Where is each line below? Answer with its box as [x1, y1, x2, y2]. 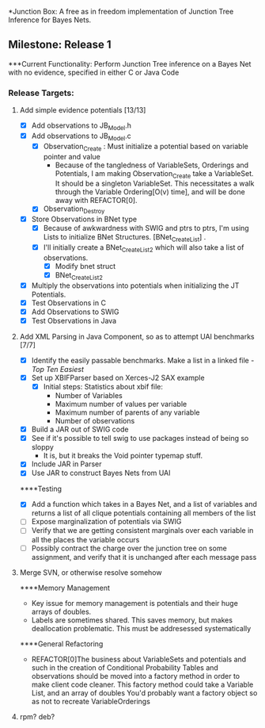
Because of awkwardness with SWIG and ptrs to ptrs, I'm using [43, 224, 249, 233]
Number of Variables [55, 391, 123, 400]
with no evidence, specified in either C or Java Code [8, 67, 180, 77]
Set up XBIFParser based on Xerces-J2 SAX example [31, 373, 205, 382]
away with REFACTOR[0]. [55, 196, 138, 205]
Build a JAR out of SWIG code [31, 424, 129, 435]
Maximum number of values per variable [55, 400, 187, 409]
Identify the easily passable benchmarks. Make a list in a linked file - [31, 355, 255, 365]
